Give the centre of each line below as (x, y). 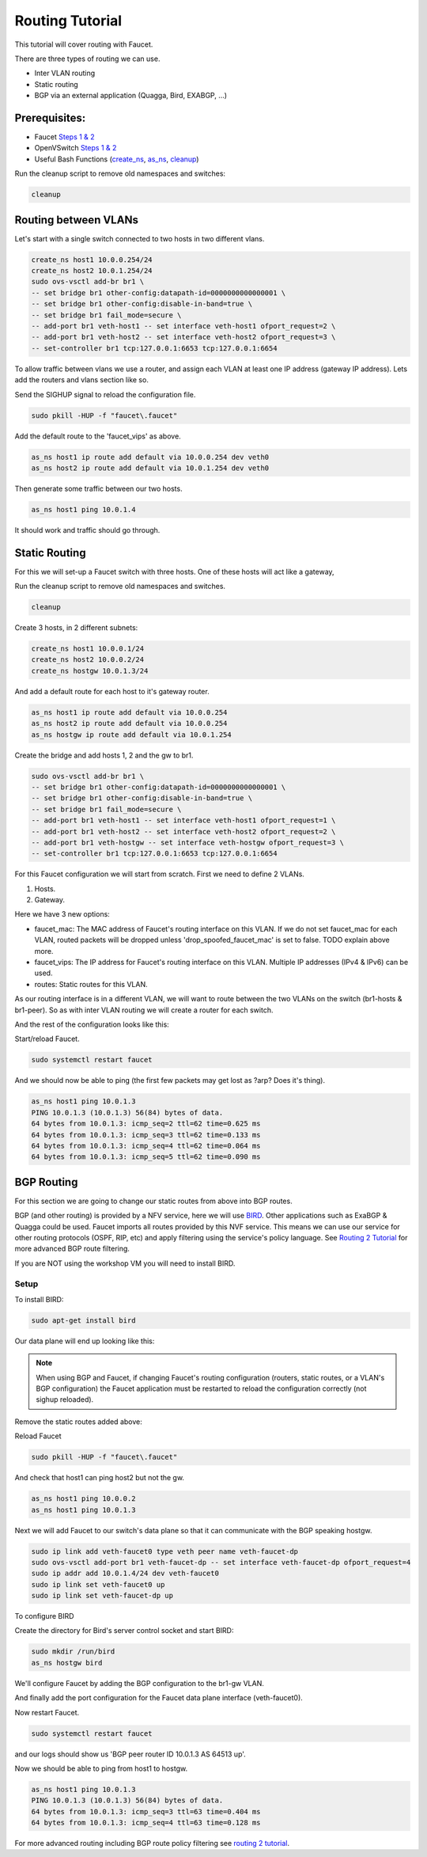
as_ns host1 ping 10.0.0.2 (83, 1499)
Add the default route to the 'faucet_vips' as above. (98, 436)
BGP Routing (46, 1182)
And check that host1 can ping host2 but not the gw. (100, 1478)
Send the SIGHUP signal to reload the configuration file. (105, 394)
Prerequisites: (50, 118)
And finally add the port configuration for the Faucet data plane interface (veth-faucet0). (159, 1698)
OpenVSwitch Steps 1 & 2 (76, 148)
